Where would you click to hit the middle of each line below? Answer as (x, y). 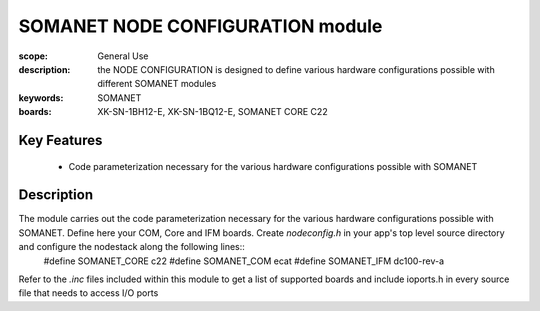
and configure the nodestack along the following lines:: (131, 247)
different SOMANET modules (157, 84)
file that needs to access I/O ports (88, 293)
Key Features (60, 140)
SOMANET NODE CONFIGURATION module (200, 26)
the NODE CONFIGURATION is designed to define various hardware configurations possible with (296, 69)
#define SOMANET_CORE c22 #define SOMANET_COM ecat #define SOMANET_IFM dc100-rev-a (244, 261)
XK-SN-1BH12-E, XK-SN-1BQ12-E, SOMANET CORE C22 (213, 112)
